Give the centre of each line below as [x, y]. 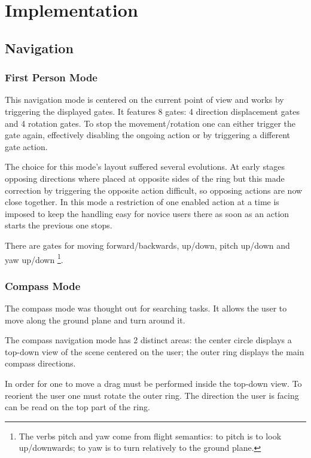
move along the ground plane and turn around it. [95, 320]
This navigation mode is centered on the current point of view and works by [144, 100]
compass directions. [40, 363]
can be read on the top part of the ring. [77, 407]
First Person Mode [51, 77]
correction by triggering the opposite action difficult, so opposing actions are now [154, 190]
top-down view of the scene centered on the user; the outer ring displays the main [155, 351]
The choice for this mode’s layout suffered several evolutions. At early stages [145, 167]
